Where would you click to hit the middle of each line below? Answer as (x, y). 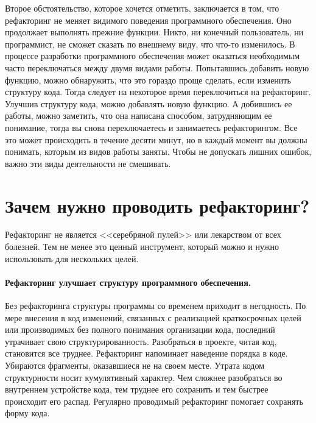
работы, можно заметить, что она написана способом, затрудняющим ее (139, 116)
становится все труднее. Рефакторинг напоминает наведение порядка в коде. (146, 353)
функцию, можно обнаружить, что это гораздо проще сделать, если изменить (148, 80)
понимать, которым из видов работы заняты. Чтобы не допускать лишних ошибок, (158, 151)
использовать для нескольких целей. (72, 258)
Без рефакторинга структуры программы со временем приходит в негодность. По (156, 306)
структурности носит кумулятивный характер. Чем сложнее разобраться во (144, 377)
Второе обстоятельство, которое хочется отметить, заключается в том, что (142, 8)
